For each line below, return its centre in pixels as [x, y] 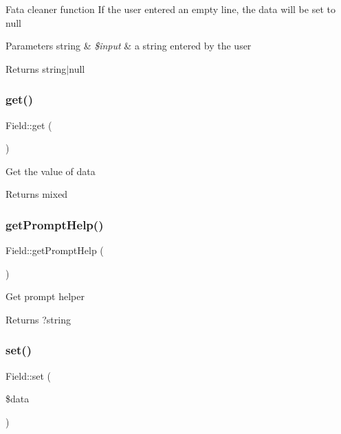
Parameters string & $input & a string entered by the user [129, 46]
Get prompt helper [45, 296]
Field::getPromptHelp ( [55, 250]
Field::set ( [28, 375]
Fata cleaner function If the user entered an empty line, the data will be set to [170, 9]
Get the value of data [51, 171]
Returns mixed [37, 194]
